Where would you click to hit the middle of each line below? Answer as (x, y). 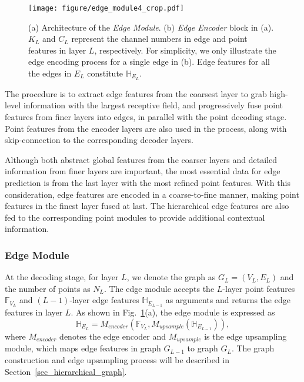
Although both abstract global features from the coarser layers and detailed (141, 159)
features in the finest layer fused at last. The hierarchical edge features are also (147, 206)
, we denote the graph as (171, 277)
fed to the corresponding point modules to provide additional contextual (135, 217)
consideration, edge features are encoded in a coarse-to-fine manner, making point (152, 194)
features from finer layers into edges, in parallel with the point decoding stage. (146, 117)
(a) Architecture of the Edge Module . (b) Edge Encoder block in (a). (151, 27)
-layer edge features (104, 300)
